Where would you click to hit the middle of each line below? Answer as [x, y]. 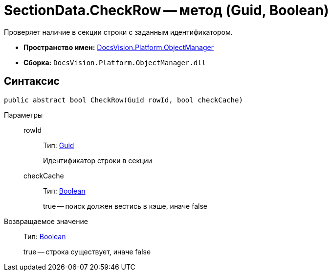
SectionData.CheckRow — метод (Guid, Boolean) [166, 10]
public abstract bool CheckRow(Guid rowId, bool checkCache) [123, 100]
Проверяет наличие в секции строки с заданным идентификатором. [118, 32]
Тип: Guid [59, 145]
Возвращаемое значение [46, 221]
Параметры [23, 115]
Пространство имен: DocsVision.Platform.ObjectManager [119, 47]
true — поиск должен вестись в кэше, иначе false [125, 206]
